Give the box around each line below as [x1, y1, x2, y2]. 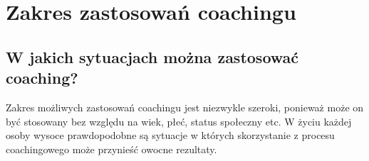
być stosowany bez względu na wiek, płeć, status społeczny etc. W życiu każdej [6, 113, 352, 128]
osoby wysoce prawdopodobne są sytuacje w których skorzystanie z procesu [6, 128, 335, 143]
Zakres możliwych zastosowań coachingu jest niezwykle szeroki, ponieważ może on [6, 99, 364, 114]
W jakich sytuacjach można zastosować [6, 45, 299, 67]
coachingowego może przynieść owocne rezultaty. [6, 141, 217, 156]
